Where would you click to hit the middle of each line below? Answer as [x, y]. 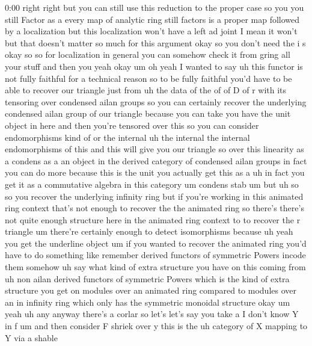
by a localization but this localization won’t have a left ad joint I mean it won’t [151, 31]
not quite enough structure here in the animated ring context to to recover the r [153, 219]
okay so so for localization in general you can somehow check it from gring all [148, 54]
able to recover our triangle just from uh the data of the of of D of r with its [146, 90]
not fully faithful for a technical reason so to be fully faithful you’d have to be [148, 78]
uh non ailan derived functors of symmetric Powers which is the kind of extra [147, 278]
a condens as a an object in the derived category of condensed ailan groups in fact [156, 160]
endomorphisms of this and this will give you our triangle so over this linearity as [154, 149]
